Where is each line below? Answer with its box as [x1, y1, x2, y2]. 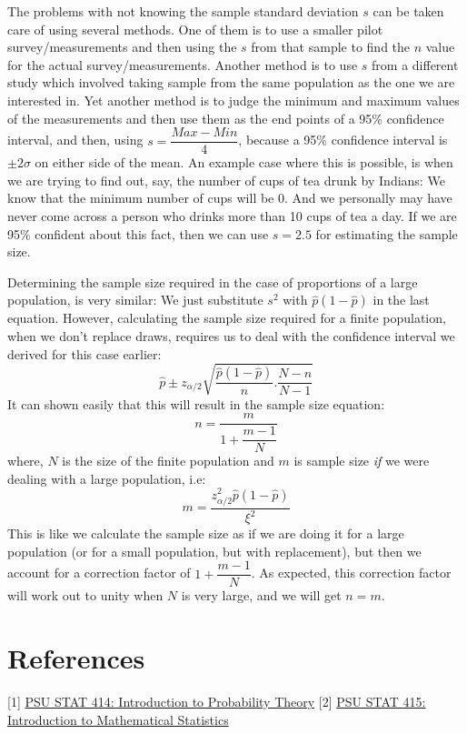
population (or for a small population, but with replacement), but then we [7, 541, 422, 560]
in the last [373, 290, 430, 309]
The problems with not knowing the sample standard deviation [7, 2, 359, 20]
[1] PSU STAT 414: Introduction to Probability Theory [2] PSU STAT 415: [7, 692, 426, 711]
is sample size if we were [293, 451, 430, 470]
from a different [372, 55, 459, 74]
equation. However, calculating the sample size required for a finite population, [7, 308, 446, 327]
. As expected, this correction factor [251, 563, 452, 582]
